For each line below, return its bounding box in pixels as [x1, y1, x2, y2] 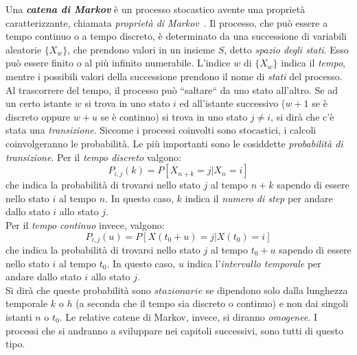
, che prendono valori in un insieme [67, 42, 216, 56]
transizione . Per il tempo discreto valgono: [5, 149, 181, 164]
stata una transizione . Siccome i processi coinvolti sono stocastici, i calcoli [5, 123, 316, 137]
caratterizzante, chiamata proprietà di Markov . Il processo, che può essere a [5, 15, 328, 29]
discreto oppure [5, 109, 71, 123]
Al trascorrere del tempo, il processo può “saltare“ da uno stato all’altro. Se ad [5, 82, 338, 97]
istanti [5, 309, 32, 323]
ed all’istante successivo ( [179, 96, 286, 110]
